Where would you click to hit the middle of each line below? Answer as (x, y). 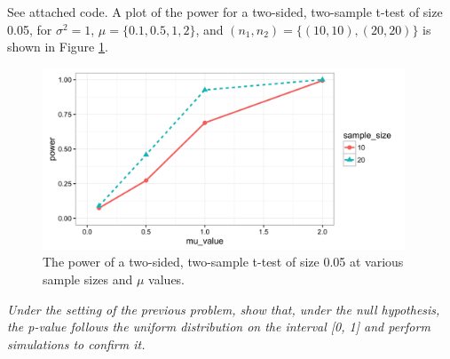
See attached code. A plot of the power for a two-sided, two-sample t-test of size (225, 12)
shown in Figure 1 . (58, 47)
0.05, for (30, 29)
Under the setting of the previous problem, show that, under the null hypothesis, (224, 309)
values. (167, 279)
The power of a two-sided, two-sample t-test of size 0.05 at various (223, 262)
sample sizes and (88, 279)
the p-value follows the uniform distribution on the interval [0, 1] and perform (219, 327)
